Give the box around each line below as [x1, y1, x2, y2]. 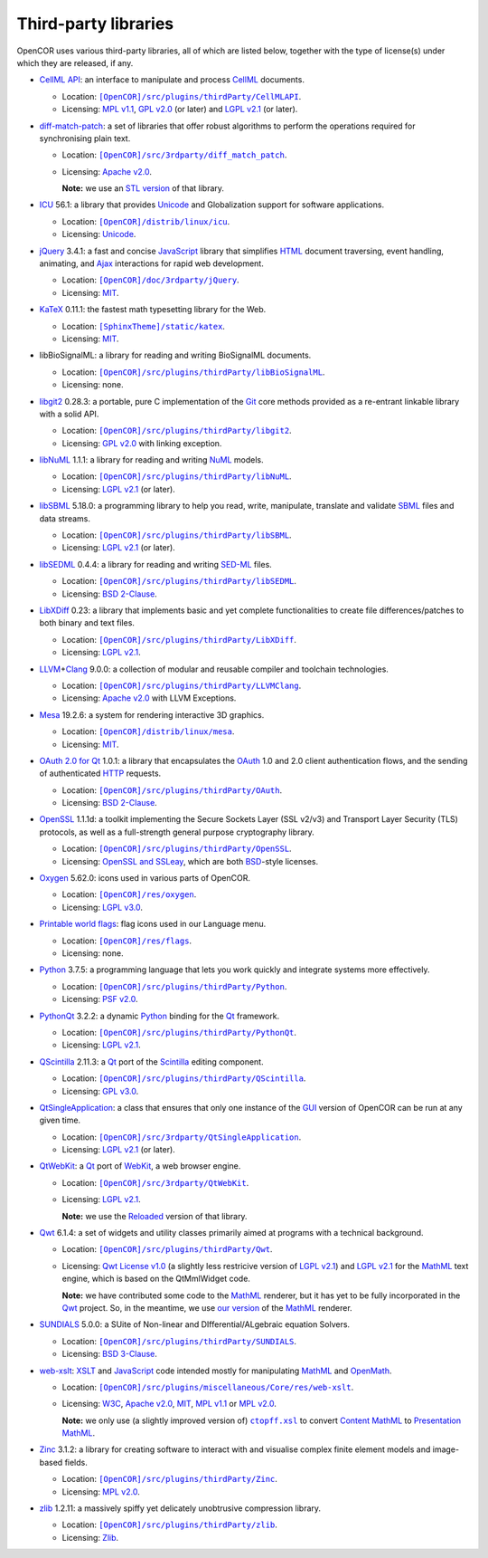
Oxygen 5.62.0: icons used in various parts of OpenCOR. [39, 873, 251, 884]
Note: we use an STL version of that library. [61, 183, 225, 194]
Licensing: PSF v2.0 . [61, 994, 139, 1005]
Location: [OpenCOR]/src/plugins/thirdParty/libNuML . [61, 471, 293, 482]
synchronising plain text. [39, 132, 131, 144]
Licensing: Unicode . [61, 229, 136, 240]
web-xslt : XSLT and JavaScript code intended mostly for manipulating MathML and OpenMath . [39, 1365, 392, 1376]
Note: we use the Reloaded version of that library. [61, 1210, 248, 1221]
